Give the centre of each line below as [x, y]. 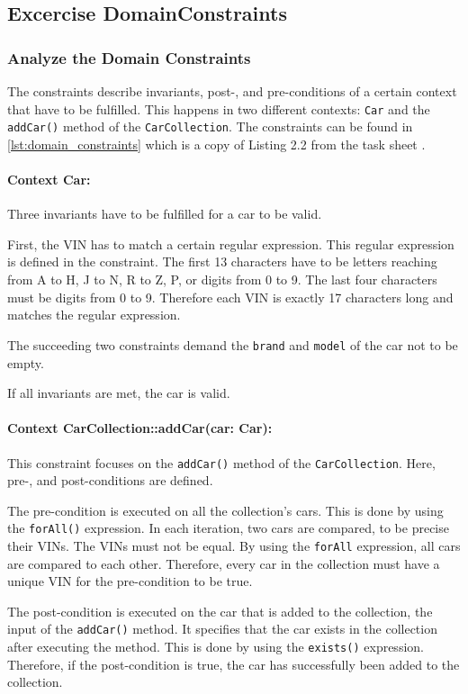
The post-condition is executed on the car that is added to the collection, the [220, 611]
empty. [26, 362]
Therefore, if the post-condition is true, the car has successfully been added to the [234, 664]
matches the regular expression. [94, 315]
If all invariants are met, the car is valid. [119, 393]
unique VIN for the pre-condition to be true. [130, 581]
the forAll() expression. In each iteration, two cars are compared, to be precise [228, 528]
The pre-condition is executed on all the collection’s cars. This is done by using [225, 510]
